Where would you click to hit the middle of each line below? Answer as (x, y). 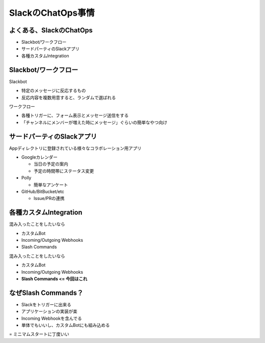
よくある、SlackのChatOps (51, 30)
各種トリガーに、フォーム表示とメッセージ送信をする (75, 115)
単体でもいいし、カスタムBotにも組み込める (66, 325)
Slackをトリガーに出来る (46, 304)
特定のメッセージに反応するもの (53, 90)
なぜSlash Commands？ (46, 293)
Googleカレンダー (40, 157)
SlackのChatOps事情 (52, 13)
